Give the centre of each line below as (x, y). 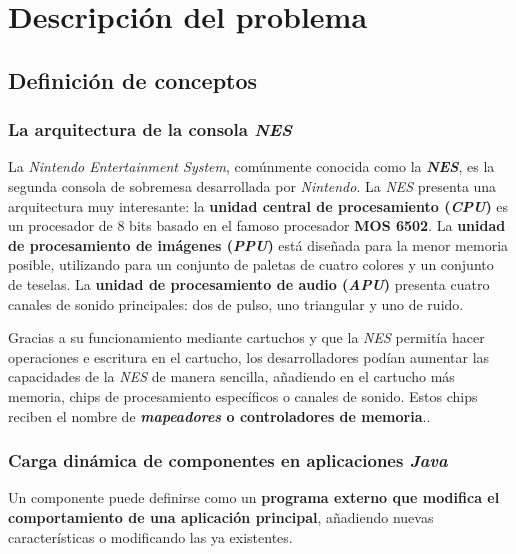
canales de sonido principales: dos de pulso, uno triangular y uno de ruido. (236, 303)
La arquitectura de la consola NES (150, 129)
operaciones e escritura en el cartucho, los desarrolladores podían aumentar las (249, 356)
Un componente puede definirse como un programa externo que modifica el (254, 497)
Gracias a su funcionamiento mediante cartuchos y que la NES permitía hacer (246, 337)
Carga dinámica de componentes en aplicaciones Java (228, 460)
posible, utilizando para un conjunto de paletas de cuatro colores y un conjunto (251, 264)
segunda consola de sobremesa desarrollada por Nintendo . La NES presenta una (252, 185)
